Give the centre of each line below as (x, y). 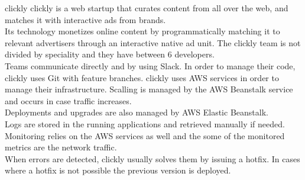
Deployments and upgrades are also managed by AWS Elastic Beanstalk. (137, 112)
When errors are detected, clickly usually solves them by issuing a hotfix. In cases (152, 158)
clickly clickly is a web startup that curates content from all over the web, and (147, 8)
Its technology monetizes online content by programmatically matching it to (142, 31)
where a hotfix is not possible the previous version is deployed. (118, 170)
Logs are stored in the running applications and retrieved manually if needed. (145, 123)
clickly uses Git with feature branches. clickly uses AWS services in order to (142, 77)
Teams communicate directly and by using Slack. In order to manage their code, (150, 65)
